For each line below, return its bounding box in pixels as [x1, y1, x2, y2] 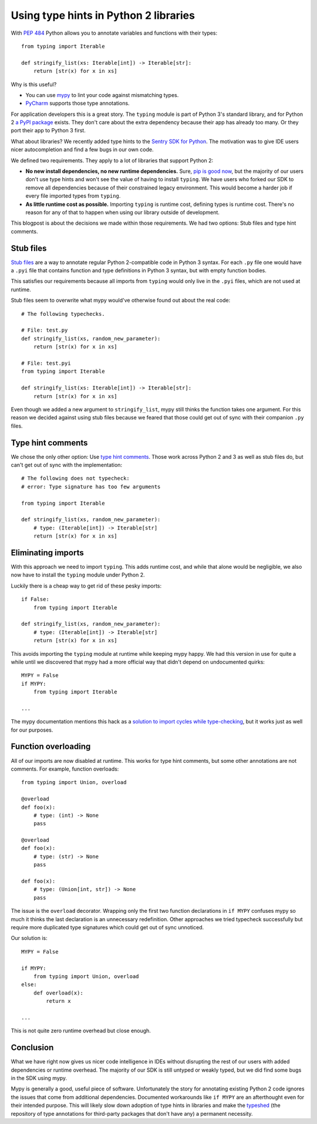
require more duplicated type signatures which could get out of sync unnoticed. [11, 923, 204, 930]
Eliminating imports [11, 548, 85, 558]
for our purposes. [11, 726, 53, 733]
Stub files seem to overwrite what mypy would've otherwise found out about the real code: [11, 297, 231, 304]
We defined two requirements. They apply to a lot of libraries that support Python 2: [11, 156, 214, 164]
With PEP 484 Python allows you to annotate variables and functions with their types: [11, 29, 218, 36]
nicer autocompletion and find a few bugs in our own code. [11, 146, 154, 153]
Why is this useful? [11, 81, 57, 88]
